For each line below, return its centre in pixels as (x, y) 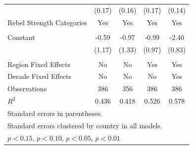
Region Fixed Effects (39, 64)
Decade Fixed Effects (39, 76)
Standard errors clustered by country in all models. (85, 125)
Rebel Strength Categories (47, 22)
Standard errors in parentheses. (55, 113)
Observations (27, 89)
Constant (21, 37)
